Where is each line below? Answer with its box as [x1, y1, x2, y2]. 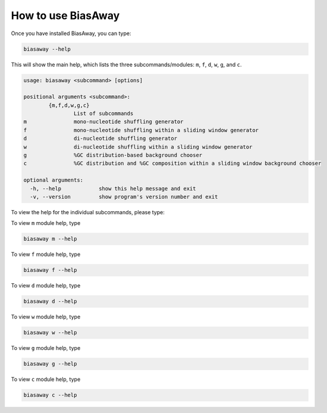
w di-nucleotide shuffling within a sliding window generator [23, 143, 253, 150]
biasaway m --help [23, 236, 77, 242]
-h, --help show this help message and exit [30, 185, 196, 192]
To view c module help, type [11, 376, 81, 383]
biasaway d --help [23, 298, 77, 305]
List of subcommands [73, 110, 134, 117]
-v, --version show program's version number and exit [30, 193, 218, 200]
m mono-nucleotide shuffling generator [23, 118, 184, 125]
